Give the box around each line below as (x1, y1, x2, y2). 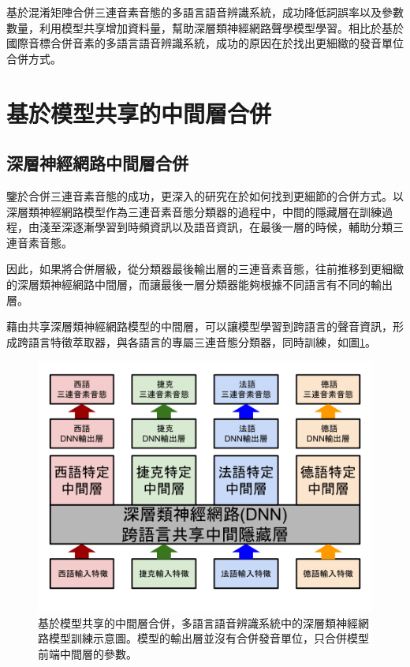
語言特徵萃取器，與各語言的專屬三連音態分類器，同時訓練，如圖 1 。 (28, 333, 376, 350)
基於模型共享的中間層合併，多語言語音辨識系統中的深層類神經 (38, 614, 358, 631)
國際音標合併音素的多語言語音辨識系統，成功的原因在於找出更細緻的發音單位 (6, 35, 404, 51)
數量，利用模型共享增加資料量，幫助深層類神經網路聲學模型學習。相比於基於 (6, 19, 404, 36)
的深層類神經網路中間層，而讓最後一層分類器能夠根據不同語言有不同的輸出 (6, 275, 393, 292)
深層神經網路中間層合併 (6, 151, 188, 175)
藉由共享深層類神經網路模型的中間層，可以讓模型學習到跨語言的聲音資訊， (6, 318, 393, 335)
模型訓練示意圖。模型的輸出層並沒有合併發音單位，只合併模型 (48, 630, 369, 646)
